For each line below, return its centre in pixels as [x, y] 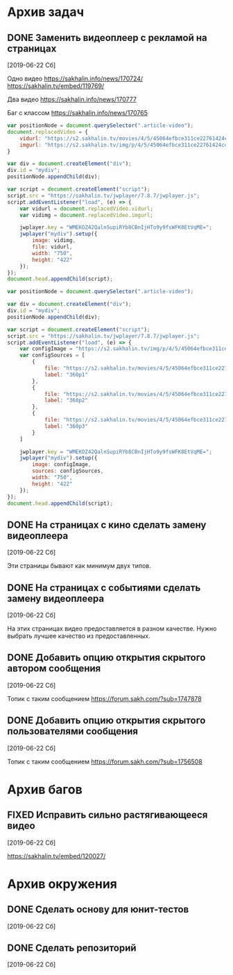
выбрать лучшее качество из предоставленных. [79, 636]
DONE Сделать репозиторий [72, 948]
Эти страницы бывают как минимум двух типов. [79, 566]
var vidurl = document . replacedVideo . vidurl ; [87, 209]
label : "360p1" [66, 374]
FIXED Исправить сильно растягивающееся [107, 815]
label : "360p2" [66, 400]
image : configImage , [62, 465]
